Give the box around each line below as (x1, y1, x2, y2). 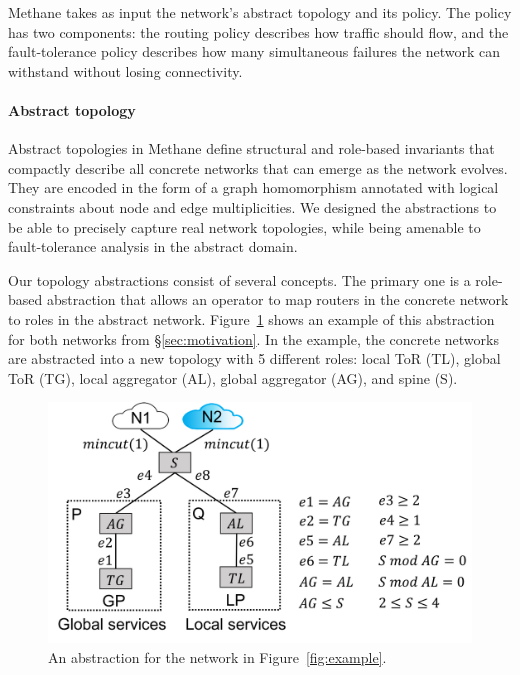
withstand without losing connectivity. (8, 60, 243, 81)
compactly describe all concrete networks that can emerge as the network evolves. (8, 157, 508, 178)
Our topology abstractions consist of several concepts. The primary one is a (8, 269, 471, 290)
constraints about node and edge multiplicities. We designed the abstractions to (8, 196, 497, 217)
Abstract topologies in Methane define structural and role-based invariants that (8, 138, 495, 159)
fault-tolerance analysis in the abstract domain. (8, 236, 298, 257)
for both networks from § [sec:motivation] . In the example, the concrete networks (8, 328, 499, 349)
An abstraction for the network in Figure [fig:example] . (48, 646, 387, 667)
